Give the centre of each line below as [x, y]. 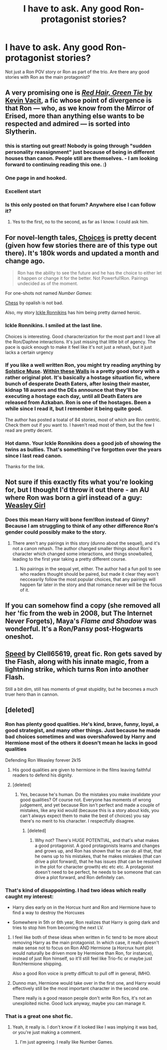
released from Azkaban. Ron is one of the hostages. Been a [78, 403]
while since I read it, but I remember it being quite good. [74, 409]
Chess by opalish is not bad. [34, 303]
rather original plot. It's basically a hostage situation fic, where [83, 378]
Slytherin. [21, 132]
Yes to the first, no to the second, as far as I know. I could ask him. [81, 222]
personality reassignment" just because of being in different [80, 152]
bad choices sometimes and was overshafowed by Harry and [81, 737]
